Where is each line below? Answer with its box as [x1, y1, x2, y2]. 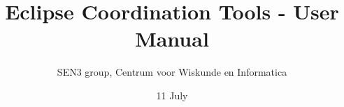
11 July [156, 88, 188, 102]
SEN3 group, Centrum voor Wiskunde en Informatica [57, 65, 287, 79]
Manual [135, 24, 209, 53]
